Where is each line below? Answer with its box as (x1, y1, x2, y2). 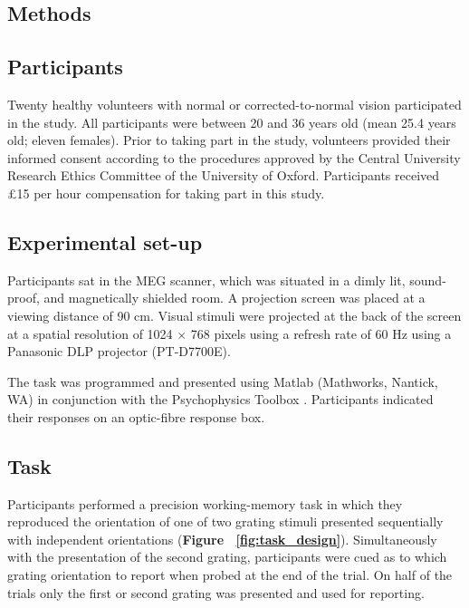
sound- (409, 270, 446, 289)
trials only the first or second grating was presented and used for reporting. (7, 583, 425, 602)
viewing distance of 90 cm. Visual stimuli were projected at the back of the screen (7, 305, 462, 324)
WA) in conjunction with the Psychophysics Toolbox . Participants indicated (7, 390, 434, 409)
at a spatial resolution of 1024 (7, 323, 173, 343)
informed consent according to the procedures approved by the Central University (7, 148, 461, 167)
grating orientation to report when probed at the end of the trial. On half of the (7, 565, 453, 584)
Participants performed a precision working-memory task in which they (7, 494, 403, 513)
